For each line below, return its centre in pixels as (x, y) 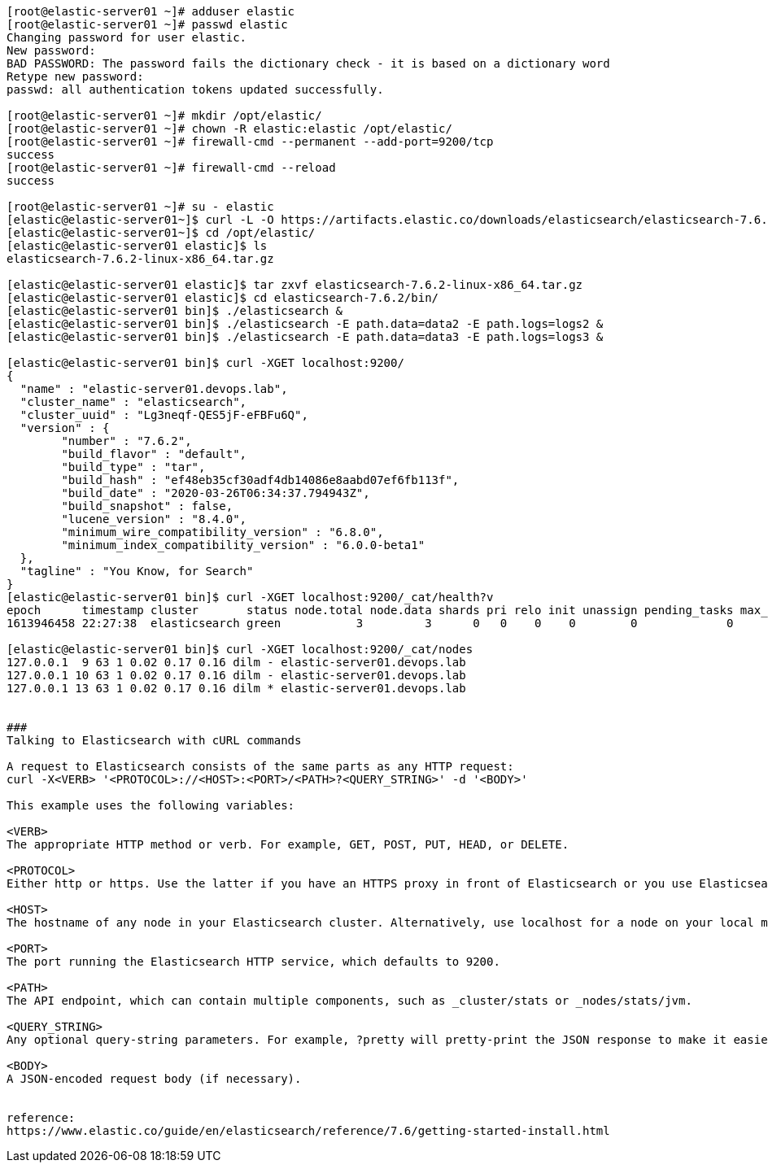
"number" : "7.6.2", (127, 441)
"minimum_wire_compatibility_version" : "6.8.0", (223, 532)
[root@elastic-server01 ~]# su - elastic (140, 207)
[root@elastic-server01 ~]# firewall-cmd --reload (171, 168)
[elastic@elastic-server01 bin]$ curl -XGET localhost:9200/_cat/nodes (240, 649)
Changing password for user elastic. (127, 37)
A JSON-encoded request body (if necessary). (154, 1079)
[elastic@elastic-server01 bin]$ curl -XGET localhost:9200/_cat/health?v (250, 597)
